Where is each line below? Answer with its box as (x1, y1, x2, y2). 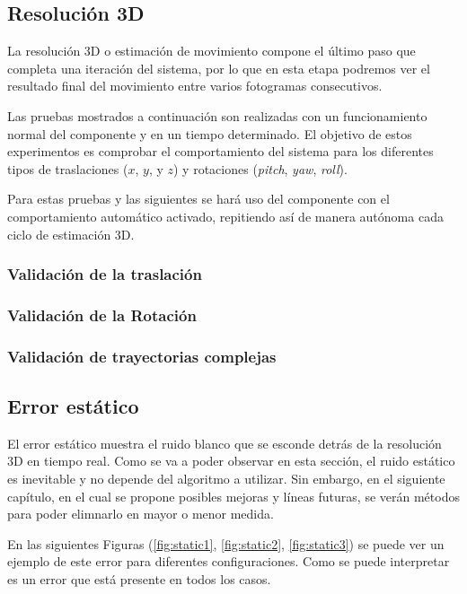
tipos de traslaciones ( (7, 159, 128, 178)
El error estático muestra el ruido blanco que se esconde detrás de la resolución (7, 433, 442, 452)
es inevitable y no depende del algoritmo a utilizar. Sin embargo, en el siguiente (7, 469, 445, 488)
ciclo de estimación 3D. (7, 224, 135, 243)
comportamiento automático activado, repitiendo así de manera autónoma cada (7, 206, 444, 225)
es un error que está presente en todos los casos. (7, 570, 271, 589)
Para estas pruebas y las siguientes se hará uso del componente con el (7, 189, 390, 208)
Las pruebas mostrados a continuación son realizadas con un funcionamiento (7, 106, 427, 125)
